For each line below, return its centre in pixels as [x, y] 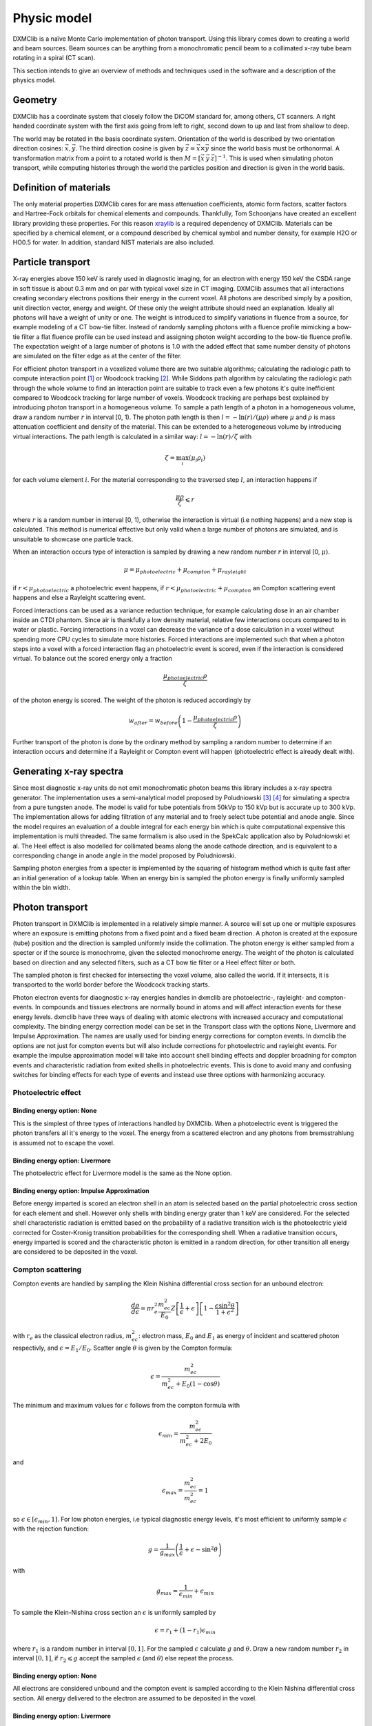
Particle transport [52, 262]
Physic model [52, 18]
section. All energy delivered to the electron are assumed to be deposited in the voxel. [135, 1698]
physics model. [34, 80]
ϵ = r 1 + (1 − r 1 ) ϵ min [185, 1631]
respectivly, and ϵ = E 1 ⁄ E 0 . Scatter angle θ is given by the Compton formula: [123, 1349]
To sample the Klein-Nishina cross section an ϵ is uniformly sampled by [114, 1612]
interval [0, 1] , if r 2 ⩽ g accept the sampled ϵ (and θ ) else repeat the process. [123, 1659]
